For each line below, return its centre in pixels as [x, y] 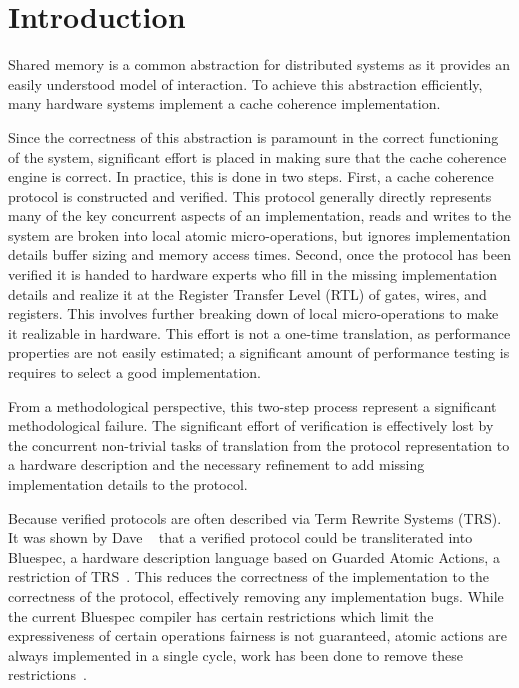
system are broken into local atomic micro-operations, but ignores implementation [259, 234]
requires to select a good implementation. [134, 372]
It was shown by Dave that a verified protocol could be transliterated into [240, 537]
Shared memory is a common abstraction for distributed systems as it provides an [259, 64]
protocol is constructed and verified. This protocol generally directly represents [250, 195]
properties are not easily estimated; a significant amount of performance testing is [259, 352]
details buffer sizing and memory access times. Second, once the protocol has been [259, 254]
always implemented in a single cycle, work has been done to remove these [235, 654]
